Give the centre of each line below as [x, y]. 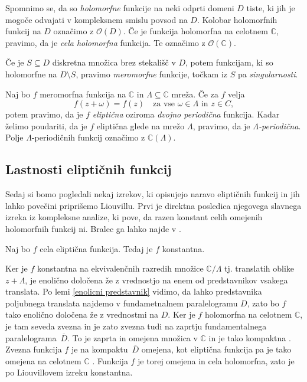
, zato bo [263, 303]
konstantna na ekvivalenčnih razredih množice [120, 268]
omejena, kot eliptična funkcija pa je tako [216, 349]
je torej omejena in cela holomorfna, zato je [216, 360]
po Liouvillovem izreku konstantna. [69, 372]
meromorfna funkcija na [83, 94]
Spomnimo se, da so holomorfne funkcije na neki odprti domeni [120, 8]
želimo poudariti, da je [46, 125]
